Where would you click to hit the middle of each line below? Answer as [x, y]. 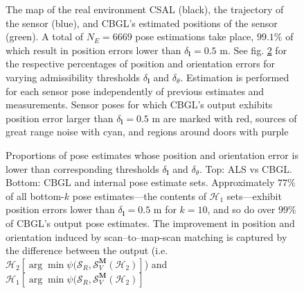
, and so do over [241, 209]
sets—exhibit [254, 195]
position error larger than [60, 118]
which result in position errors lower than [93, 50]
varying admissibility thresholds [73, 77]
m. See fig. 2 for [253, 50]
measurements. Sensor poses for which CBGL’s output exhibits [139, 104]
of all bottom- [35, 195]
